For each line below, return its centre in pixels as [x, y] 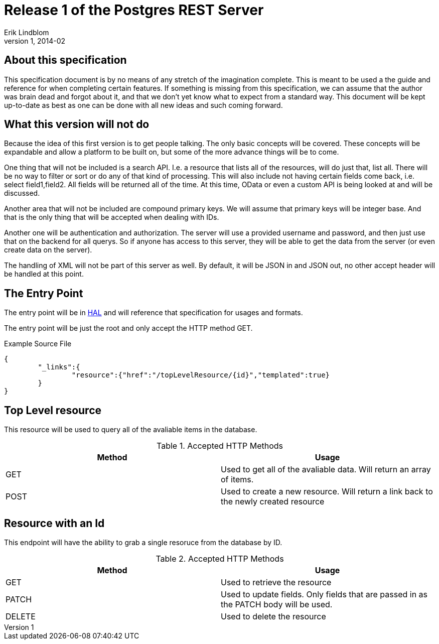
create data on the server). [48, 250]
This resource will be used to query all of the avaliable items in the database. [131, 430]
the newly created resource [273, 502]
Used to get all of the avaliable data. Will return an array [326, 470]
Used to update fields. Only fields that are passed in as [324, 594]
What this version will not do [77, 124]
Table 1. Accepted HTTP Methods [220, 446]
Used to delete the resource [273, 616]
